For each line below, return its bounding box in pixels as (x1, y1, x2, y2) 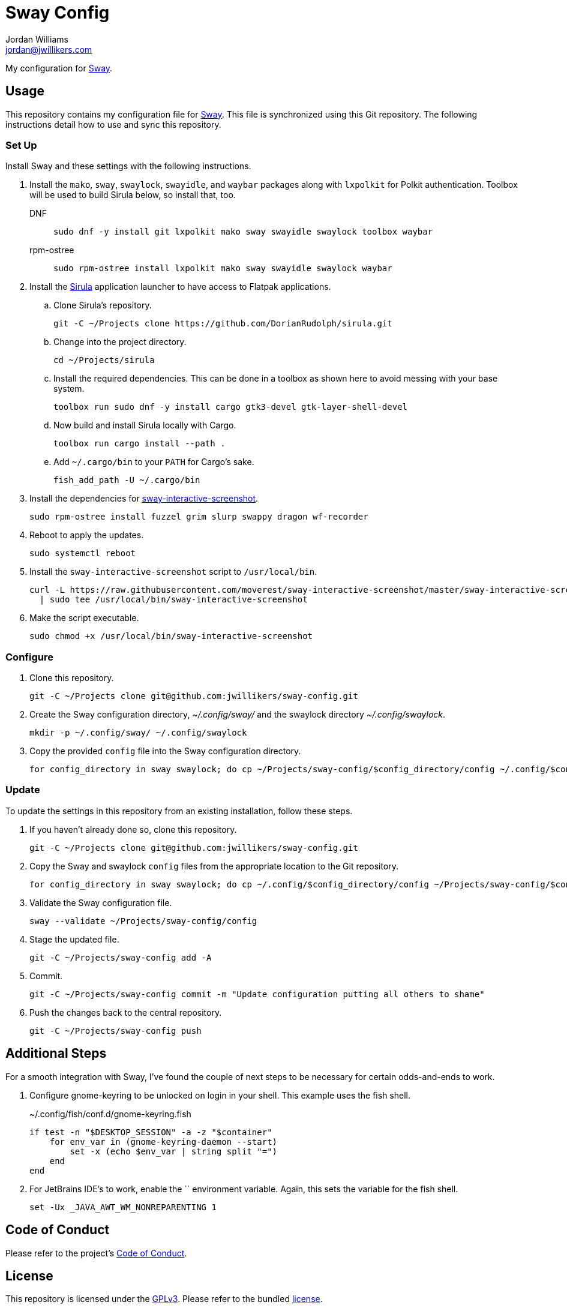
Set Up (5, 139, 37, 151)
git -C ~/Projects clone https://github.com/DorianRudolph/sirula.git (53, 319, 392, 329)
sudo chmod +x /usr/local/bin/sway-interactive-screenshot (29, 631, 313, 641)
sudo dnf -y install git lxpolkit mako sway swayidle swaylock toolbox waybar (53, 227, 433, 237)
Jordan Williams (5, 34, 68, 44)
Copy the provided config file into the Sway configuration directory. (29, 746, 301, 757)
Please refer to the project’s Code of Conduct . (5, 1247, 187, 1258)
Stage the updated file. (29, 934, 119, 944)
